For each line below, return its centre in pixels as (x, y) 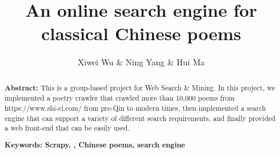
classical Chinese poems (141, 33)
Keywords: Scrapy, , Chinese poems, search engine (95, 144)
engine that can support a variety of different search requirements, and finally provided (140, 118)
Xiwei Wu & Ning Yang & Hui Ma (141, 62)
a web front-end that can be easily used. (67, 128)
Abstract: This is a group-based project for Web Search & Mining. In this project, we (140, 87)
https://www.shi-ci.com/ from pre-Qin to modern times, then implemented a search (135, 108)
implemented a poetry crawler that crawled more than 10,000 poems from (120, 98)
